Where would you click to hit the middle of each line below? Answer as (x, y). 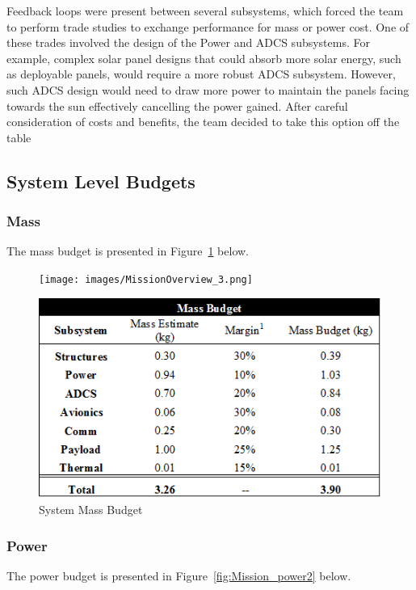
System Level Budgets (101, 181)
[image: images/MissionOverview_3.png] (146, 279)
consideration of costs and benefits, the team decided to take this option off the (203, 122)
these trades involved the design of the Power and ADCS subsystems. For (188, 42)
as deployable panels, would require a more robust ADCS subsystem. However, (201, 74)
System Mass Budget (91, 510)
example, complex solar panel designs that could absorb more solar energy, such (204, 58)
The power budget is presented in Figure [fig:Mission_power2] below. (179, 575)
